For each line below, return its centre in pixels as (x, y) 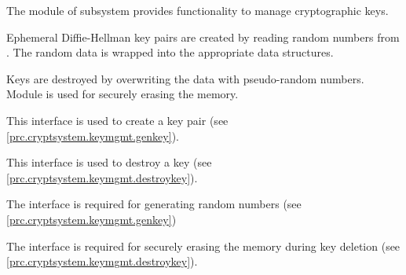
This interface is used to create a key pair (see (117, 120)
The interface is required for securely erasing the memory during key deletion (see (203, 246)
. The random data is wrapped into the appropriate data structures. (170, 52)
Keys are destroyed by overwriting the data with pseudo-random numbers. (185, 78)
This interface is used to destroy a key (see (109, 162)
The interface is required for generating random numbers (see (154, 204)
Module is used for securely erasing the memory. (123, 94)
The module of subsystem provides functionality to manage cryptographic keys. (198, 10)
